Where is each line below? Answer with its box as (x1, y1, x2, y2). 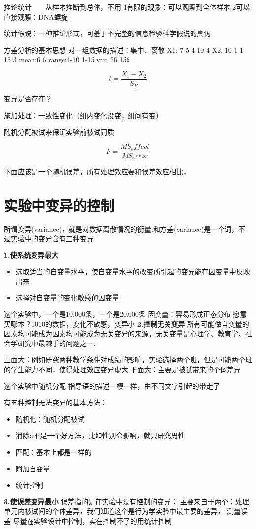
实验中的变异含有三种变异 (10, 233, 94, 244)
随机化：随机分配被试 (15, 413, 85, 424)
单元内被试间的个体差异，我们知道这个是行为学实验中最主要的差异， (4, 506, 224, 516)
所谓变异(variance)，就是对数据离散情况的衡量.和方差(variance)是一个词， (4, 223, 239, 234)
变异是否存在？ (4, 93, 52, 104)
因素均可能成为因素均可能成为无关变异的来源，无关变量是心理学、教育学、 (4, 328, 245, 339)
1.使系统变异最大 (4, 249, 59, 260)
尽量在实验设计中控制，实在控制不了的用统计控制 (13, 515, 172, 526)
